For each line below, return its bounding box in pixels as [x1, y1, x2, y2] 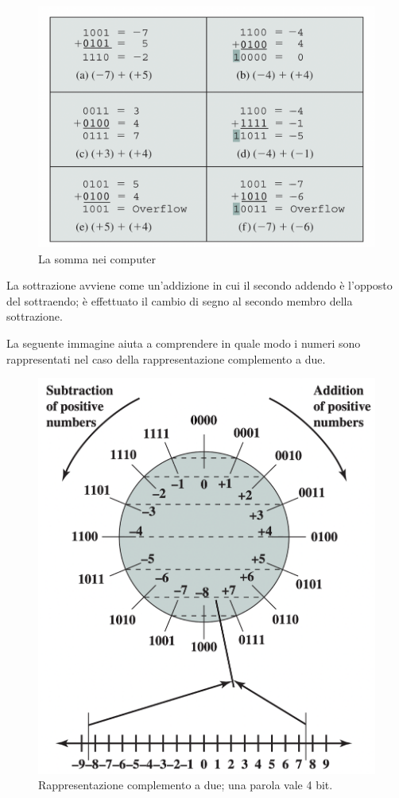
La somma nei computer [38, 250, 157, 267]
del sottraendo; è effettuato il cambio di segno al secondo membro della [6, 292, 353, 309]
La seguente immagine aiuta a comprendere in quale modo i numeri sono [6, 335, 361, 352]
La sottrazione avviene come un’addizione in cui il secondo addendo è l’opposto [6, 277, 393, 294]
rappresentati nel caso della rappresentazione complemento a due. [6, 350, 326, 367]
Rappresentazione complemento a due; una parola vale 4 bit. [38, 777, 333, 793]
